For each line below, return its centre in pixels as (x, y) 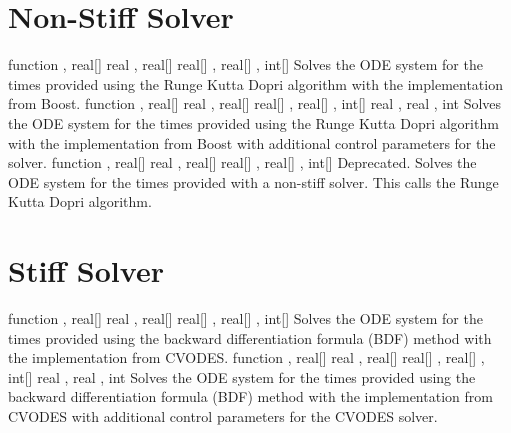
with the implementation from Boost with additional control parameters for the (252, 142)
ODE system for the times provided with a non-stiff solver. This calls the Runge (253, 181)
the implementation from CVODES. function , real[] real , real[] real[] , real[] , (246, 357)
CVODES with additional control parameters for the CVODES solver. (223, 415)
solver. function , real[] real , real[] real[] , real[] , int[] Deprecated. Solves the (242, 162)
